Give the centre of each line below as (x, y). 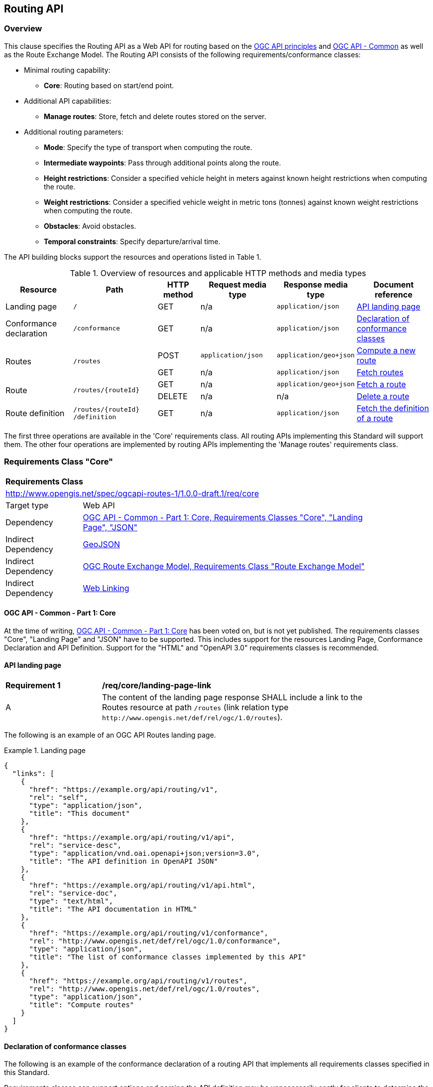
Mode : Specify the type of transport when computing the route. (148, 147)
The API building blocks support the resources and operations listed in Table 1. (133, 257)
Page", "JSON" (110, 527)
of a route (375, 418)
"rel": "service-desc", (75, 845)
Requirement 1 (33, 685)
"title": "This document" (79, 813)
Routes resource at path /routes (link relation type (195, 707)
